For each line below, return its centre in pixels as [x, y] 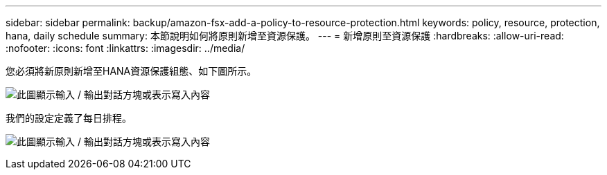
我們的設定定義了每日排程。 [69, 118]
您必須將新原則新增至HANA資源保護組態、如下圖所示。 [131, 71]
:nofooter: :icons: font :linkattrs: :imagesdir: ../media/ [125, 48]
